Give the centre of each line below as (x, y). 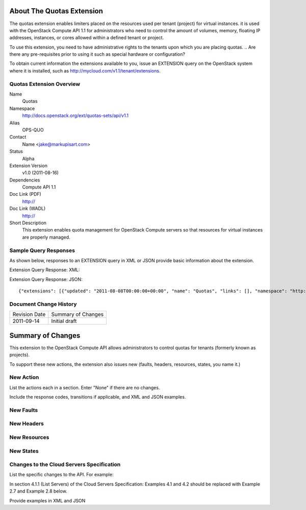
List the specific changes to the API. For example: (61, 475)
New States (24, 451)
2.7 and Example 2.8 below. (38, 491)
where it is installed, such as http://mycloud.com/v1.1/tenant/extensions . (85, 71)
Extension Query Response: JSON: (46, 279)
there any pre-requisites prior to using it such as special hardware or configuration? (97, 54)
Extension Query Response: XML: (45, 270)
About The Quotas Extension (56, 11)
